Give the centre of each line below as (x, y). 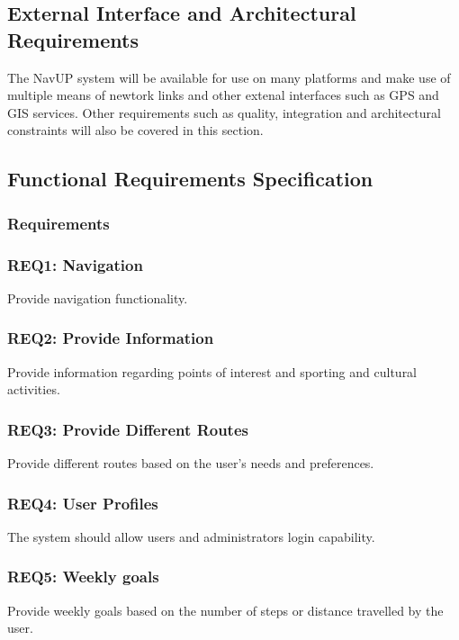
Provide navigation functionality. (98, 297)
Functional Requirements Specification (190, 179)
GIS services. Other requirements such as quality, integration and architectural (224, 112)
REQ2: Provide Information (111, 338)
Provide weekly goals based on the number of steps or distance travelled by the (225, 610)
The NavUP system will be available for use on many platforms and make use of (229, 77)
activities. (34, 389)
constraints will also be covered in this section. (135, 130)
